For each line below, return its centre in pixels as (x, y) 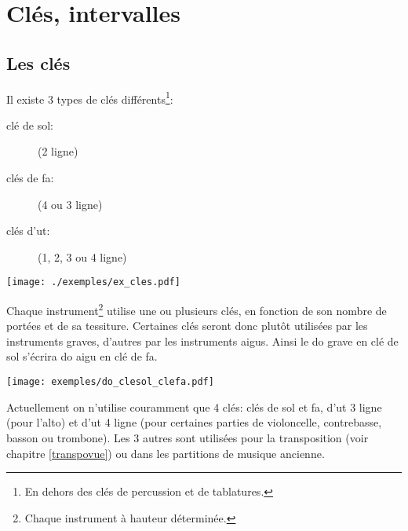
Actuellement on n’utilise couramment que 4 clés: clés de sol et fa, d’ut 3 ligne (194, 406)
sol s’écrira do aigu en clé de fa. (82, 356)
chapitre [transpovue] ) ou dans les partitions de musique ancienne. (166, 453)
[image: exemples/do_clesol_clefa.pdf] (110, 382)
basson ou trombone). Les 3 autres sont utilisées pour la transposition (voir (188, 437)
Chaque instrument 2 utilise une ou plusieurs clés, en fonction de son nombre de (197, 309)
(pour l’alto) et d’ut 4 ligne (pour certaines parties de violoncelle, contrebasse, (194, 422)
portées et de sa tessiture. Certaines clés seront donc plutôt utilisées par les (187, 326)
